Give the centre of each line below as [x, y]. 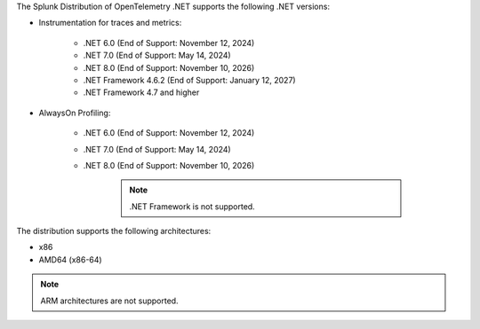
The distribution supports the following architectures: [114, 231]
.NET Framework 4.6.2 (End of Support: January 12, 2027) [190, 80]
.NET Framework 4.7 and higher [141, 92]
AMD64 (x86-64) [70, 259]
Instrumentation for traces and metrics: [110, 23]
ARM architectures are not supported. [109, 301]
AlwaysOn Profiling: [75, 113]
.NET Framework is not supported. [192, 206]
